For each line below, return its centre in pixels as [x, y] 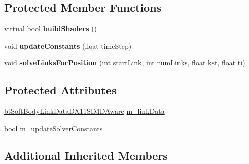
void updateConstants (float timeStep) [68, 45]
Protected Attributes [60, 90]
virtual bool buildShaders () [51, 29]
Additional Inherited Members [86, 155]
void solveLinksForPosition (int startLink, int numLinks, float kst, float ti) [125, 63]
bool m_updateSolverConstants [54, 128]
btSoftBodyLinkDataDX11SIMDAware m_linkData [84, 111]
